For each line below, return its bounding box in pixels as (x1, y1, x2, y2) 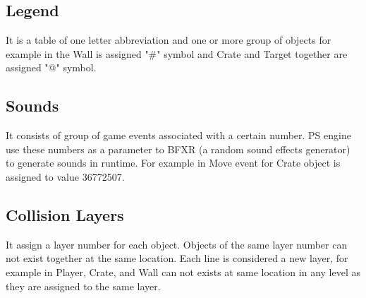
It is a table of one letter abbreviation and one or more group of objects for (6, 32, 331, 47)
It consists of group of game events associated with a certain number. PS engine (6, 128, 351, 143)
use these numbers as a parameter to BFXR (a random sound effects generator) (6, 141, 350, 156)
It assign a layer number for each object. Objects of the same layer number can (6, 237, 348, 251)
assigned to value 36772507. (6, 169, 125, 184)
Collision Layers (6, 203, 124, 225)
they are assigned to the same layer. (6, 278, 161, 293)
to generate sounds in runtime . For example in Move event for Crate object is (6, 155, 341, 170)
